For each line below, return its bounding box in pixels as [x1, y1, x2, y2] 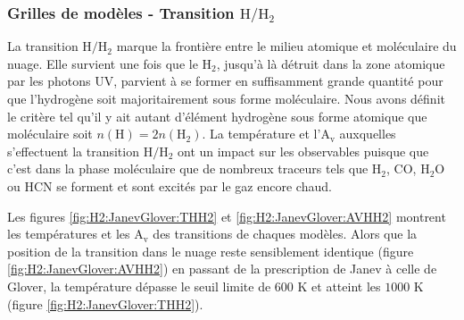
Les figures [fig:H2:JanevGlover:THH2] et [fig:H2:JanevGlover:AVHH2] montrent [7, 206, 446, 225]
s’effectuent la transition [7, 141, 139, 160]
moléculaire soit [7, 124, 93, 143]
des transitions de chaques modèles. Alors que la [153, 224, 418, 243]
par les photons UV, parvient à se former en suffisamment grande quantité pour [7, 72, 443, 90]
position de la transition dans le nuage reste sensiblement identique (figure [7, 241, 414, 260]
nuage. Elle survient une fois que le [7, 54, 198, 72]
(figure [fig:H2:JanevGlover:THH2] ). [7, 294, 203, 313]
